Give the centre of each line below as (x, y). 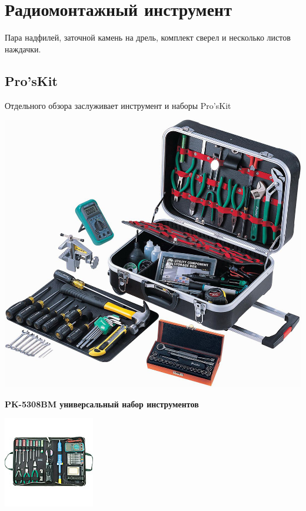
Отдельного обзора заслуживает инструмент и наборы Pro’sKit (118, 105)
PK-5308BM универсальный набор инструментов (102, 404)
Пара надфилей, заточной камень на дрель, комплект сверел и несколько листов (148, 37)
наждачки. (23, 49)
